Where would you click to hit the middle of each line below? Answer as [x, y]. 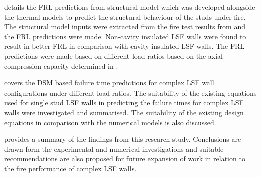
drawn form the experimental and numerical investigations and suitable [114, 149]
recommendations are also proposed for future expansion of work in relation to [125, 159]
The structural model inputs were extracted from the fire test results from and [125, 26]
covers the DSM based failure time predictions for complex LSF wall [109, 83]
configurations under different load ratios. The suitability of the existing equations [130, 92]
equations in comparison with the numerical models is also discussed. [110, 122]
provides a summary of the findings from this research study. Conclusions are [123, 139]
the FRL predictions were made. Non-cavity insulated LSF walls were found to [125, 36]
